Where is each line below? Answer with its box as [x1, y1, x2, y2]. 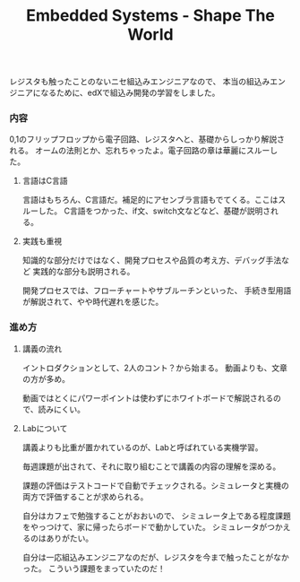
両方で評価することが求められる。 [21, 491, 149, 502]
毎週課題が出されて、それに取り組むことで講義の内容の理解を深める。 [21, 461, 281, 472]
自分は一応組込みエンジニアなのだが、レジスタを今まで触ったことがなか [21, 552, 289, 562]
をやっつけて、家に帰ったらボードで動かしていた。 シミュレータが [21, 521, 268, 532]
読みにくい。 [38, 404, 85, 414]
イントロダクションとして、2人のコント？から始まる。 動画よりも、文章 [21, 362, 288, 373]
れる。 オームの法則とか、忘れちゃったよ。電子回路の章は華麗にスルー [9, 145, 270, 156]
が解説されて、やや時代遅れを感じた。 [21, 297, 164, 308]
